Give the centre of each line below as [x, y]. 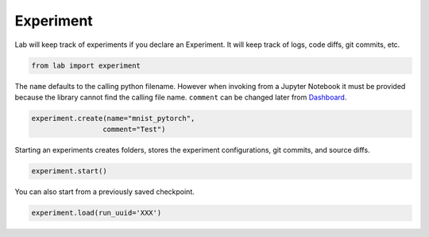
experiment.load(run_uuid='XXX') [97, 213]
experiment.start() [69, 171]
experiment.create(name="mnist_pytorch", [113, 118]
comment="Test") [134, 130]
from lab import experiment [86, 65]
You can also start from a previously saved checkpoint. [104, 192]
